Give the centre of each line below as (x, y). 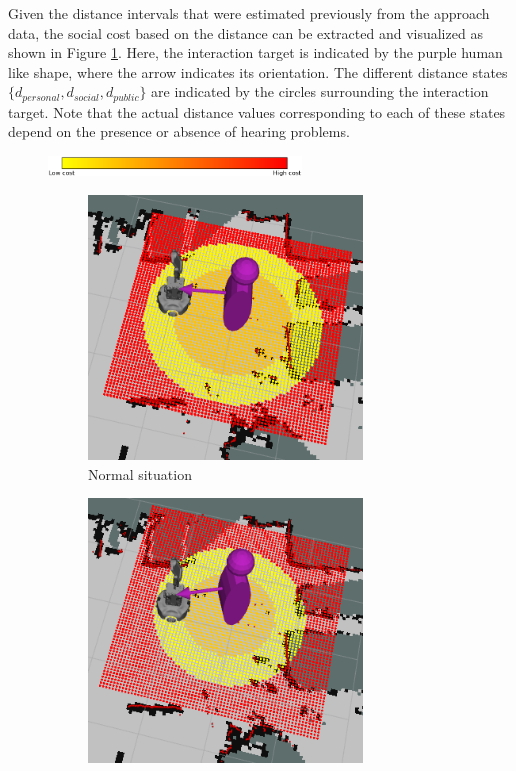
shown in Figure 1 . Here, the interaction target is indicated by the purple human (255, 52)
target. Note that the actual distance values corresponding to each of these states (257, 111)
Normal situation (140, 473)
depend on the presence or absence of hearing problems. (179, 131)
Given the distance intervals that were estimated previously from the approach (249, 13)
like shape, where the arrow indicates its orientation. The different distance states (258, 71)
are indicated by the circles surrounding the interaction (320, 91)
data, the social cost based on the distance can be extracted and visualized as (245, 32)
